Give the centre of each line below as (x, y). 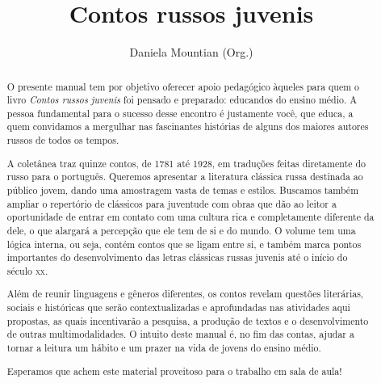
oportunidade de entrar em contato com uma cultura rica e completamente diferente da (190, 217)
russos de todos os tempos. (63, 140)
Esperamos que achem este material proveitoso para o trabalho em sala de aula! (174, 370)
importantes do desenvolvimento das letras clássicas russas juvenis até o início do (177, 257)
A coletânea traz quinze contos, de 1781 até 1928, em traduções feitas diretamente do (186, 163)
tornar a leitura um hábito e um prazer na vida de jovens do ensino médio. (164, 348)
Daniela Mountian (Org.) (191, 52)
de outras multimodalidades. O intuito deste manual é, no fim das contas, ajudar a (180, 334)
